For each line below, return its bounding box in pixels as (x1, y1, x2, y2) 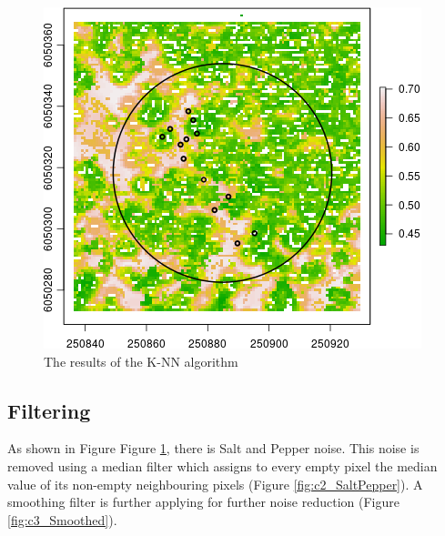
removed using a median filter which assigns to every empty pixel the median (7, 456, 438, 475)
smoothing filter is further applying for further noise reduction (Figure (7, 492, 399, 511)
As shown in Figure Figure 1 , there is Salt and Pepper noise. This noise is (7, 439, 420, 458)
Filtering (7, 396, 91, 424)
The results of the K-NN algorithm (44, 351, 238, 370)
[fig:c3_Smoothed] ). (7, 510, 117, 529)
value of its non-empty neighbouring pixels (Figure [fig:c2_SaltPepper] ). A (7, 474, 423, 493)
